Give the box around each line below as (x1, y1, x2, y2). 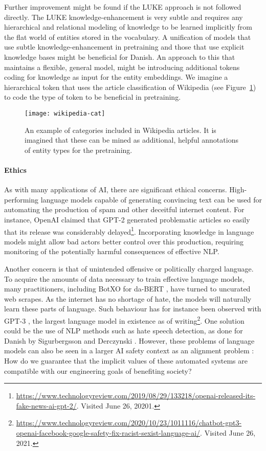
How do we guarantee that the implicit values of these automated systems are (4, 355, 248, 366)
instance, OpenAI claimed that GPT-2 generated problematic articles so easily (4, 214, 250, 224)
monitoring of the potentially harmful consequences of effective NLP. (4, 246, 219, 257)
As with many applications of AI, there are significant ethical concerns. (4, 184, 227, 195)
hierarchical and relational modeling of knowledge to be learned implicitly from (4, 21, 252, 32)
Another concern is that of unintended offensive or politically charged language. (4, 263, 254, 274)
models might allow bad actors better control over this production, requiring (4, 236, 243, 246)
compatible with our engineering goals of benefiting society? (4, 365, 192, 376)
